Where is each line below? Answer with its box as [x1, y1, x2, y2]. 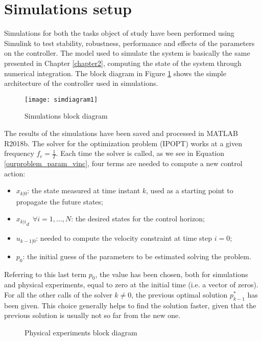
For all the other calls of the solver [4, 289, 112, 300]
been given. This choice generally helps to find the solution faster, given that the [4, 300, 256, 310]
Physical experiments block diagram [25, 327, 137, 338]
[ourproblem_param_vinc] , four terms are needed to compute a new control [4, 157, 243, 168]
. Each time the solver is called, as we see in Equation [56, 148, 225, 158]
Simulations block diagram [25, 110, 108, 121]
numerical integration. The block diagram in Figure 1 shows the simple [4, 67, 226, 78]
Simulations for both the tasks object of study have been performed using [4, 28, 234, 38]
